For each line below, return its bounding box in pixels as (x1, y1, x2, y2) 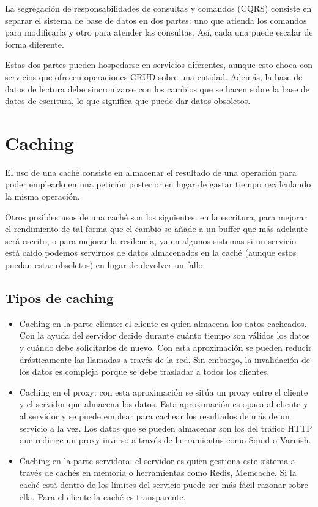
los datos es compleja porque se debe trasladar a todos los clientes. (19, 365, 270, 378)
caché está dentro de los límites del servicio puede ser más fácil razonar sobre (19, 478, 308, 490)
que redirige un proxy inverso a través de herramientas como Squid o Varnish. (19, 434, 311, 446)
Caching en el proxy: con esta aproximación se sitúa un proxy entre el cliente (19, 385, 308, 398)
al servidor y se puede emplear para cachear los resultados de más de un (19, 409, 290, 422)
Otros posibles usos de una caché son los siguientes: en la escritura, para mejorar (5, 210, 308, 223)
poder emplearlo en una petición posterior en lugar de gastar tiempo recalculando (5, 178, 311, 190)
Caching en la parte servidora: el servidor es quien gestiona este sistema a (19, 454, 295, 467)
